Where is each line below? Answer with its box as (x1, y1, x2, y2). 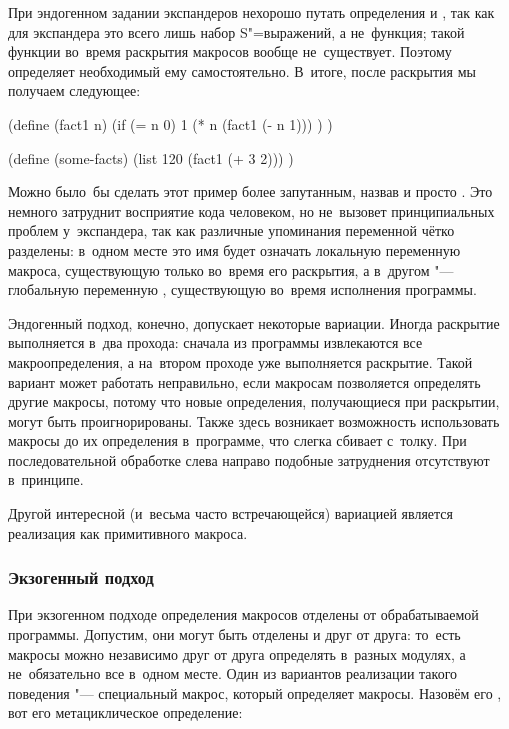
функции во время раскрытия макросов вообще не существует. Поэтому (8, 41, 452, 62)
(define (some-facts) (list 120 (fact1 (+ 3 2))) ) (8, 147, 294, 168)
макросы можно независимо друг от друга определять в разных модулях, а (8, 643, 466, 664)
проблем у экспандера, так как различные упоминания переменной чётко (8, 220, 455, 241)
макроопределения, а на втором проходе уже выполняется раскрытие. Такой (8, 351, 473, 372)
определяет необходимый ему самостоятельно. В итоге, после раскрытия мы (8, 60, 476, 81)
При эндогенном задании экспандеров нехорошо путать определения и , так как (8, 2, 495, 22)
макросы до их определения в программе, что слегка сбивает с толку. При (8, 430, 467, 451)
